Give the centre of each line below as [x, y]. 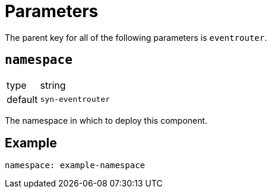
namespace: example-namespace [75, 165]
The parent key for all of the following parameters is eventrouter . [136, 37]
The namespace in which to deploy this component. [106, 120]
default [22, 99]
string [53, 85]
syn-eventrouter [75, 99]
